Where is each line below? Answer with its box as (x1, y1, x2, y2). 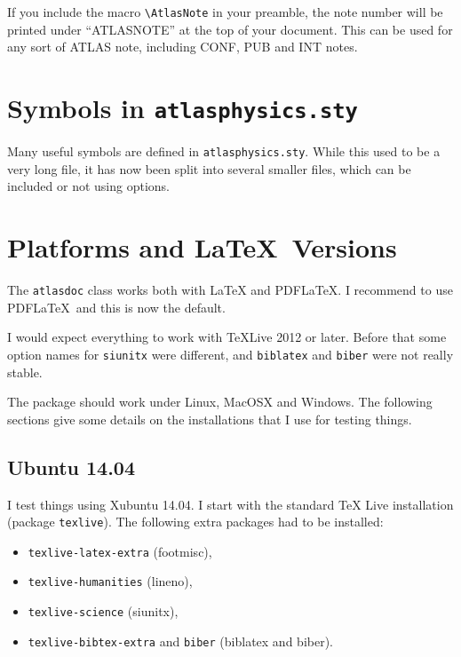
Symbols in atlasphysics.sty (7, 90, 358, 126)
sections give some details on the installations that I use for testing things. (7, 409, 412, 428)
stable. (7, 362, 43, 381)
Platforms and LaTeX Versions (7, 229, 397, 265)
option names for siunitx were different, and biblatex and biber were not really (7, 344, 454, 363)
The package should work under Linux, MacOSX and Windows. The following (7, 392, 433, 411)
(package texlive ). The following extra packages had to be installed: (7, 512, 384, 531)
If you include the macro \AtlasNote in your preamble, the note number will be (7, 3, 443, 20)
